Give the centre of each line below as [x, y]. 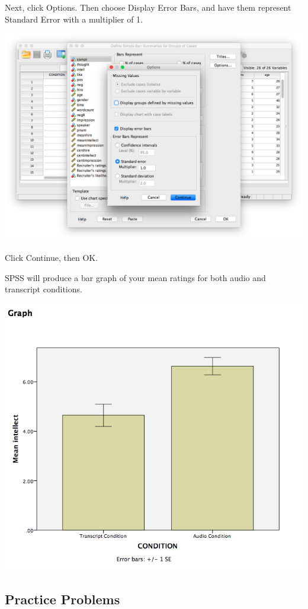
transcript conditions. [44, 289]
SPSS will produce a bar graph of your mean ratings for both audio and [135, 277]
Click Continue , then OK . [52, 258]
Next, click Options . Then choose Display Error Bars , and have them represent [148, 7]
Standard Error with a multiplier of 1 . [74, 19]
